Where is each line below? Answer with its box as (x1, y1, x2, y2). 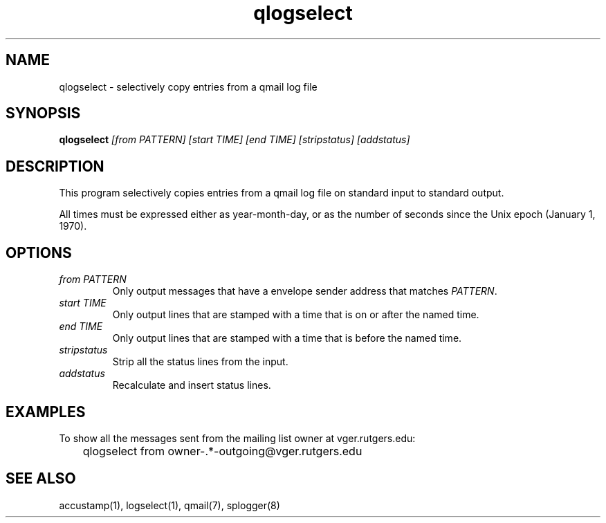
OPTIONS (6, 244, 72, 261)
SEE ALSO (6, 470, 76, 488)
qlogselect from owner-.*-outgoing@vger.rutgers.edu (82, 443, 362, 458)
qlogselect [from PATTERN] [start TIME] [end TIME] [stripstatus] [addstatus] (59, 134, 410, 146)
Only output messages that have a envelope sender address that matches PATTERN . (112, 285, 497, 297)
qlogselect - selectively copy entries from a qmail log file (59, 80, 318, 93)
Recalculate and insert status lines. (112, 379, 271, 392)
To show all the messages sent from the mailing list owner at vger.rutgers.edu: (59, 432, 416, 444)
